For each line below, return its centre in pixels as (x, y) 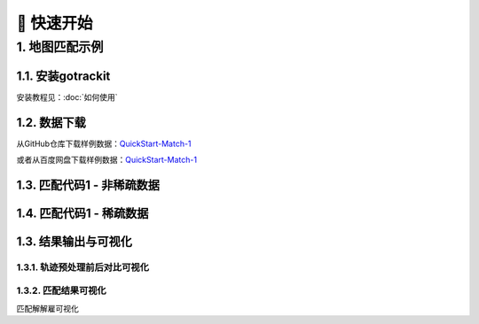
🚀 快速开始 (55, 23)
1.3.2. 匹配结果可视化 (61, 290)
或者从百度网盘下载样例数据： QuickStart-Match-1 (107, 160)
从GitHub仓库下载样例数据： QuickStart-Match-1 (104, 143)
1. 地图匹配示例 (60, 47)
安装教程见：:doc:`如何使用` (67, 96)
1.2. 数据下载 (51, 123)
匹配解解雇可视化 (47, 308)
